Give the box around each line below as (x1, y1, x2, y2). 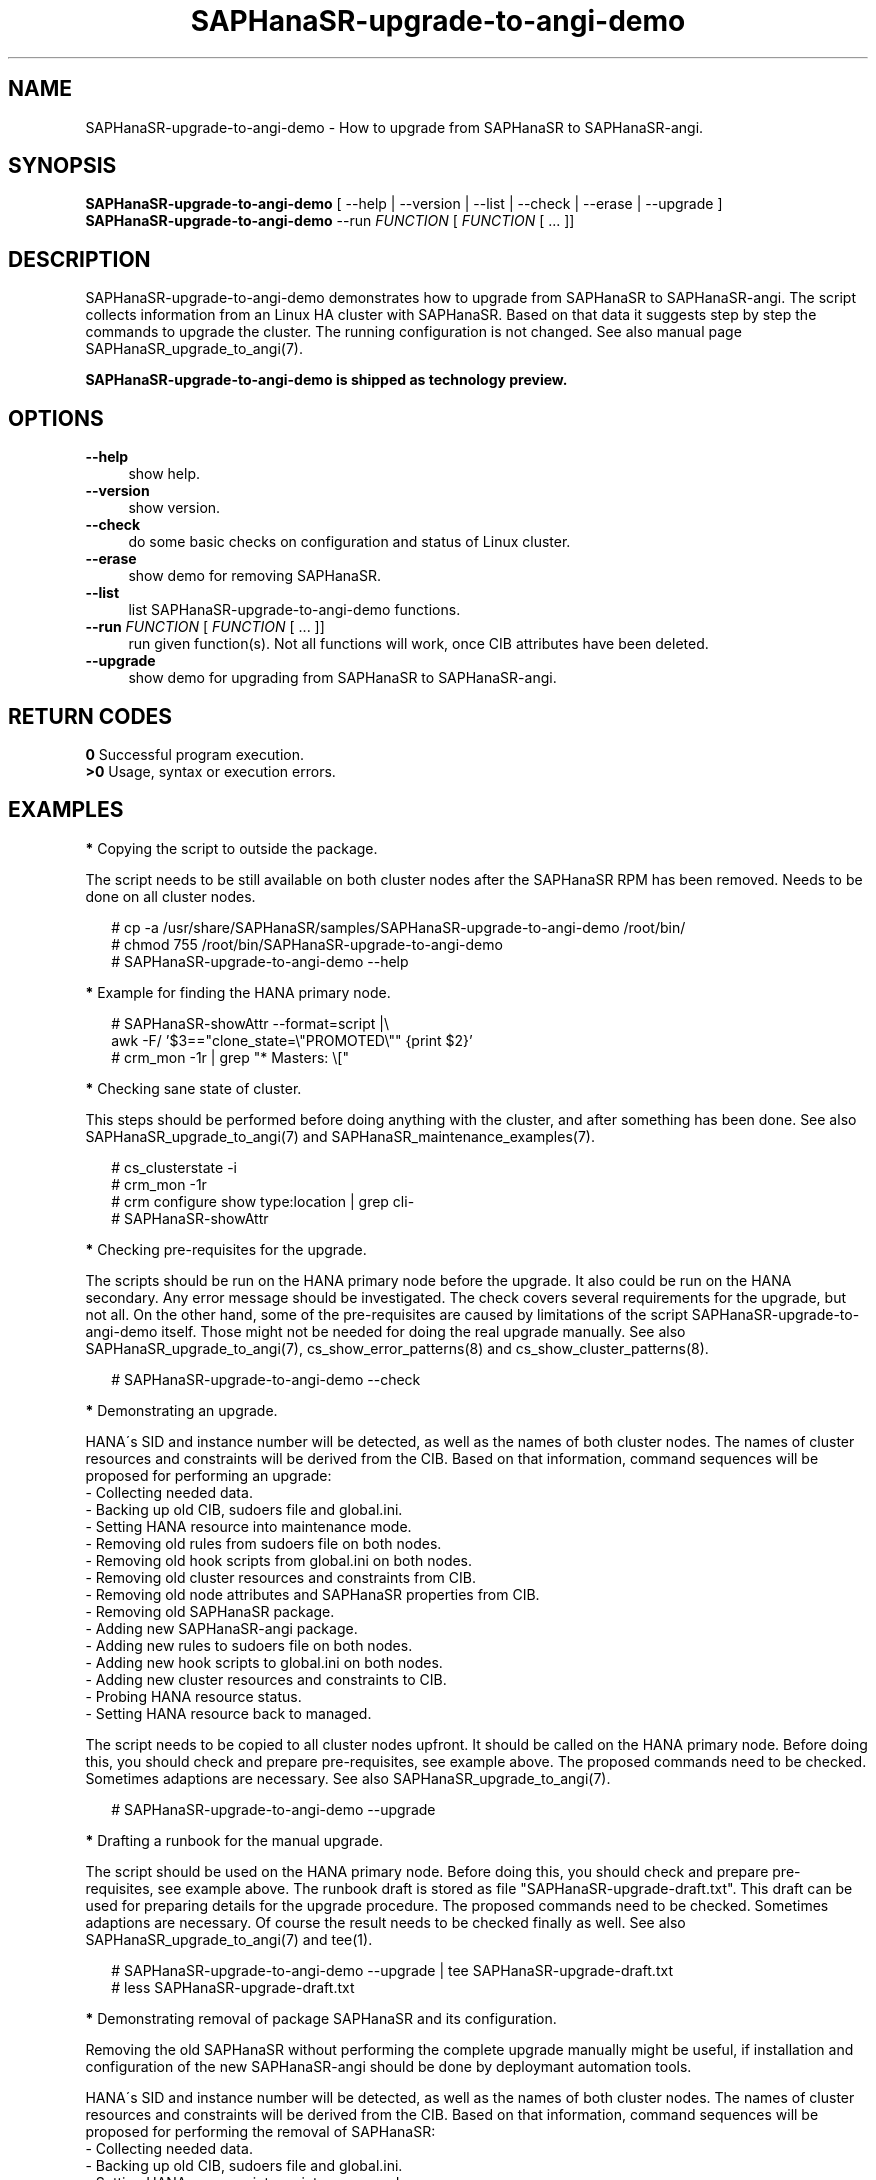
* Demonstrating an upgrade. (85, 1401, 278, 1419)
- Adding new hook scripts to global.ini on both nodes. (85, 1653, 443, 1671)
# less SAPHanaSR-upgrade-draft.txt (111, 1978, 355, 1996)
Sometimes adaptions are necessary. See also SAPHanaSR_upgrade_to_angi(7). (85, 1769, 611, 1787)
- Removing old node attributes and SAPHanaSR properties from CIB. (85, 1585, 540, 1603)
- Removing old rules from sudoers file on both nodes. (85, 1534, 442, 1552)
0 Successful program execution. (85, 745, 304, 763)
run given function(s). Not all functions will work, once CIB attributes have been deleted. (128, 635, 709, 653)
